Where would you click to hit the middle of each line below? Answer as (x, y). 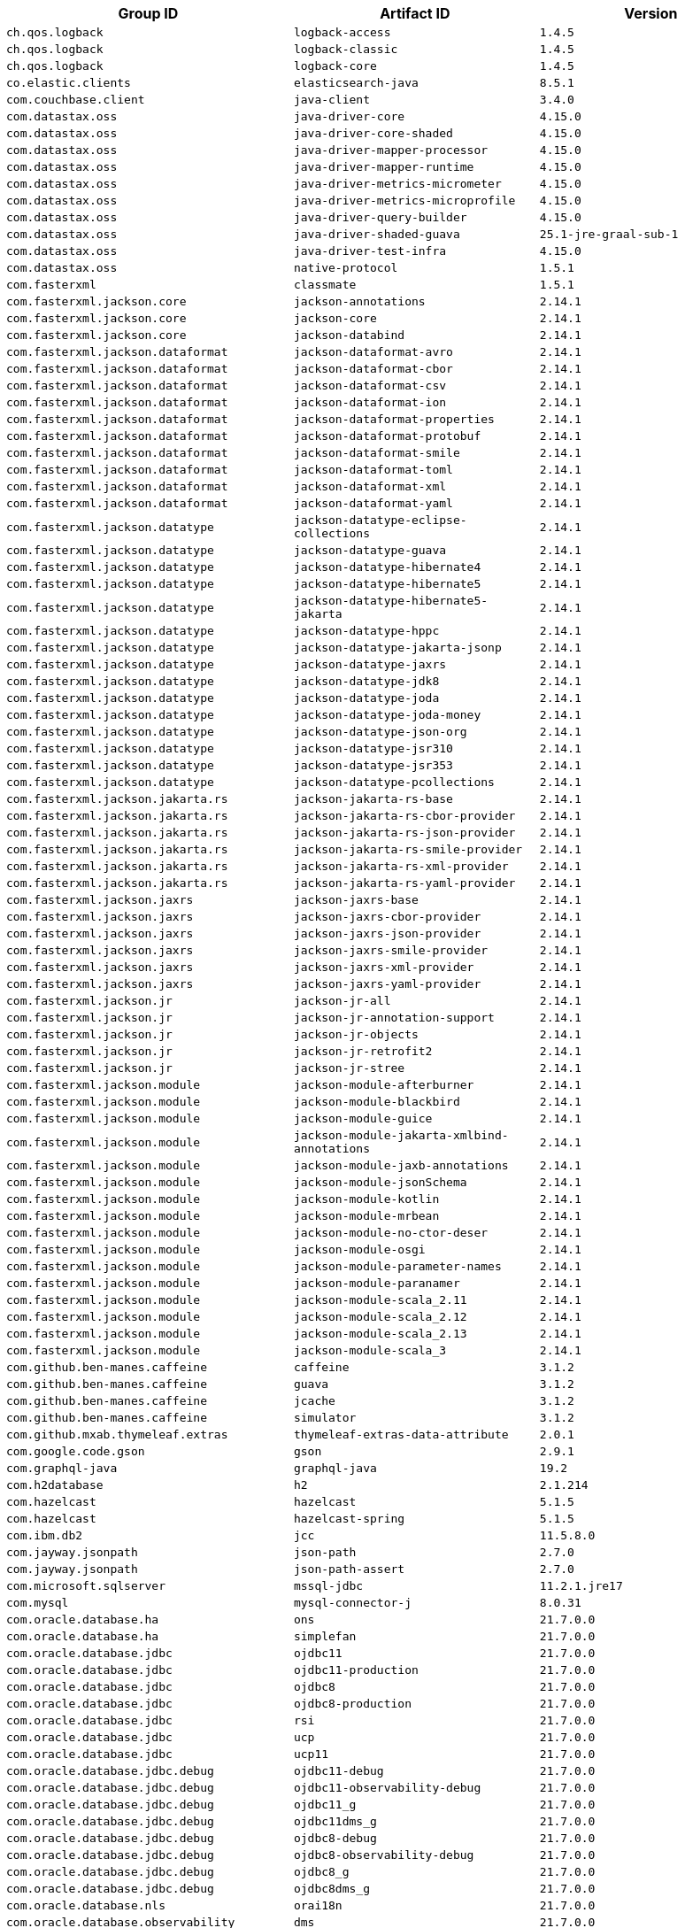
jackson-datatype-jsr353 (373, 765)
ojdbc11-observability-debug (387, 1788)
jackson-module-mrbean (366, 1216)
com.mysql (38, 1603)
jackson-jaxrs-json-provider (387, 933)
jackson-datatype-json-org (380, 732)
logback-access (342, 32)
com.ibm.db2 (45, 1535)
